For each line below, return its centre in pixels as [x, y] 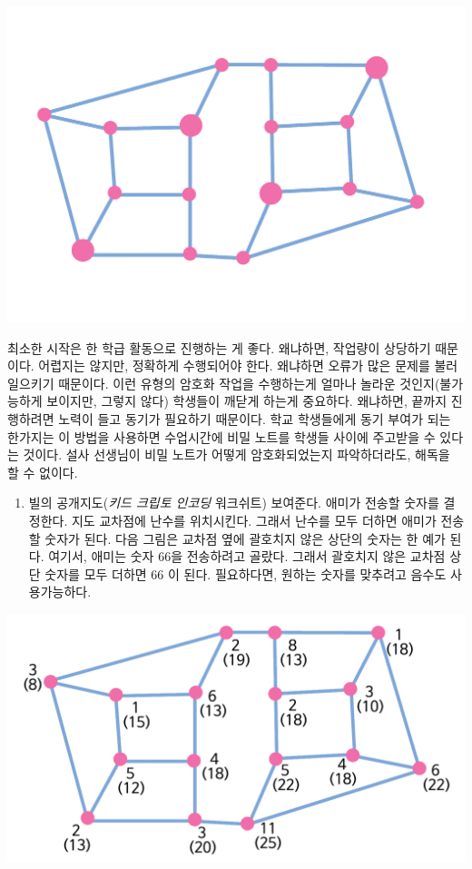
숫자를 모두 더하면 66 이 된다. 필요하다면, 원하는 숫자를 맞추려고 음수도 [246, 573]
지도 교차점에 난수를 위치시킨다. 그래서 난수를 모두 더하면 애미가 [254, 520]
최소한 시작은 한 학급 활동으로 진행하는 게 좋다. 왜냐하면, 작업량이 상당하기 [219, 347]
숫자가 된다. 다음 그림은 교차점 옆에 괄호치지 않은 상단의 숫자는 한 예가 [245, 538]
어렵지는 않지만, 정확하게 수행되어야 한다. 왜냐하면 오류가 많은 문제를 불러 [248, 365]
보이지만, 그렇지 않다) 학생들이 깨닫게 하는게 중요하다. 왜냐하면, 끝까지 [247, 401]
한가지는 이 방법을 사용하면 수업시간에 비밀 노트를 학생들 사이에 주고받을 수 [221, 436]
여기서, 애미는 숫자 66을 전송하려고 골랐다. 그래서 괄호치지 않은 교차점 [247, 556]
